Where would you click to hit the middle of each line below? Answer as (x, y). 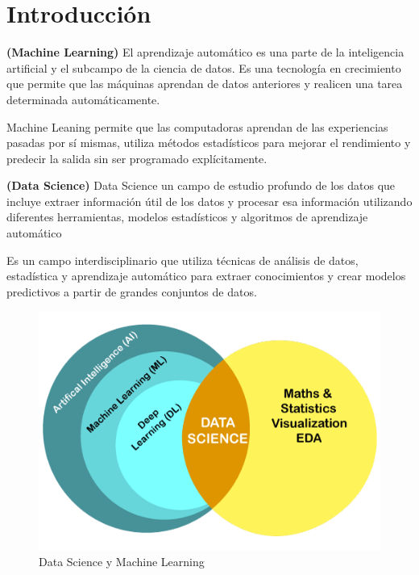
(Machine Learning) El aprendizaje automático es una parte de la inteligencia (205, 52)
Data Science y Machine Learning (122, 561)
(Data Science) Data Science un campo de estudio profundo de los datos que (201, 185)
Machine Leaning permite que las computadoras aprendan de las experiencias (197, 126)
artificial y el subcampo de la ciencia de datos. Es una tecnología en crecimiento (204, 67)
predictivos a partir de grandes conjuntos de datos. (132, 291)
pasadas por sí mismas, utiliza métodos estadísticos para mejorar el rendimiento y (209, 143)
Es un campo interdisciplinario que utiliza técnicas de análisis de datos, (183, 260)
